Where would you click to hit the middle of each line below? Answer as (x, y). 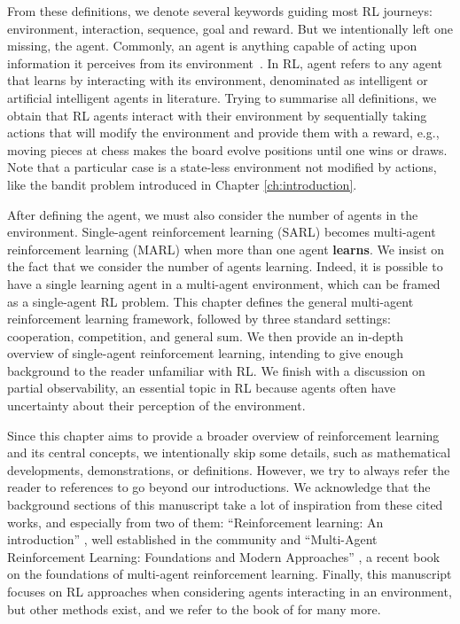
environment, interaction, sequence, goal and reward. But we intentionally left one (230, 28)
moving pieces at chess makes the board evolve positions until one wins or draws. (227, 149)
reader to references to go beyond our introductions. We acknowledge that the (219, 487)
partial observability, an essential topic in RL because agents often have (202, 388)
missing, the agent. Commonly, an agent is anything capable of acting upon (212, 46)
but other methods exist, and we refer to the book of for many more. (194, 608)
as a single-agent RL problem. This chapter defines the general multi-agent (211, 301)
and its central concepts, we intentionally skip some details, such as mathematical (229, 452)
